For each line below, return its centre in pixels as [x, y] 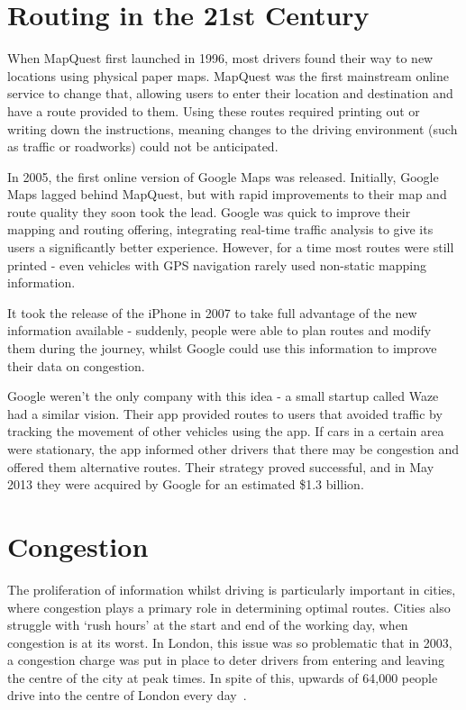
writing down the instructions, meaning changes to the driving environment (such [233, 128]
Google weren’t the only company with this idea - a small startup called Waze [223, 396]
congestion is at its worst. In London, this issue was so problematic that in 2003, [230, 642]
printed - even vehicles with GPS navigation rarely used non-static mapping [217, 264]
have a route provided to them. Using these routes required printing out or [214, 110]
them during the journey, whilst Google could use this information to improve [222, 348]
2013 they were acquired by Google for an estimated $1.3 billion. [186, 484]
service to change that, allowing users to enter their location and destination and [230, 93]
